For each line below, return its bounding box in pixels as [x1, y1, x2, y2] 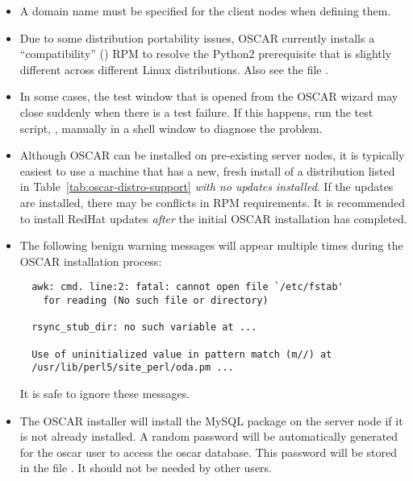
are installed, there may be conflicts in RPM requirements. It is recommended [19, 193, 406, 210]
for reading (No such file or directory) [43, 294, 269, 306]
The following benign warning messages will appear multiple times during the [19, 237, 403, 254]
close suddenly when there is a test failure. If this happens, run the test [19, 103, 373, 120]
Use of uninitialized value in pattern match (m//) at [31, 348, 332, 360]
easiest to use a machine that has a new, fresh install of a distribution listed [19, 162, 395, 179]
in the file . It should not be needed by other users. [19, 459, 272, 476]
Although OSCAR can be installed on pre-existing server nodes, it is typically [19, 147, 405, 164]
